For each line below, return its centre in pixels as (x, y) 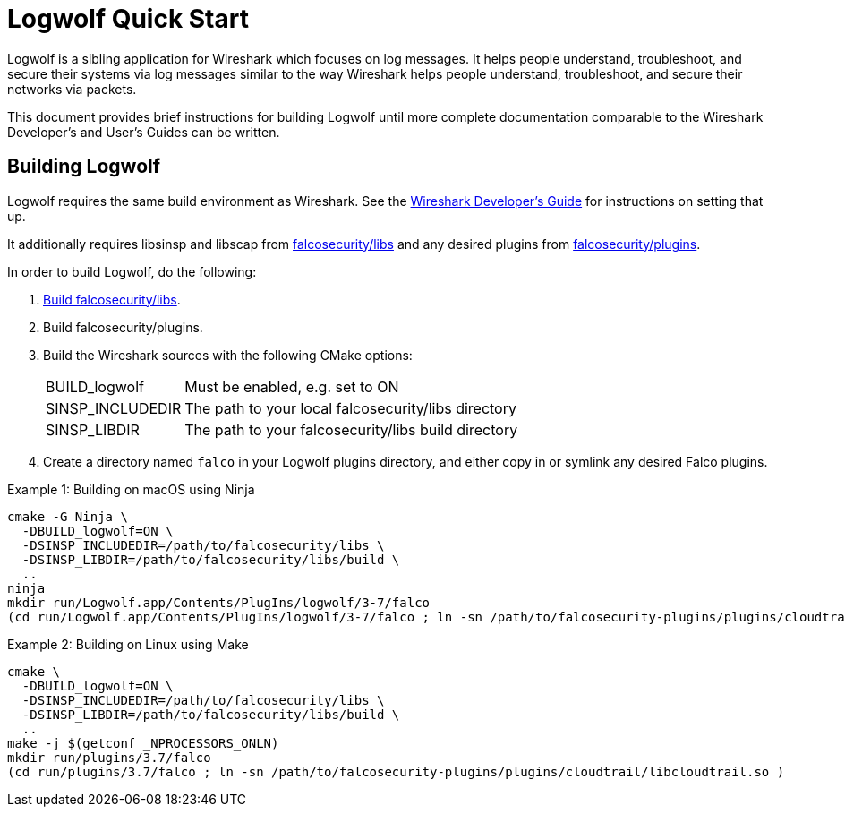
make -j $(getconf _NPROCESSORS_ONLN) (143, 743)
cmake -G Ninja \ (68, 516)
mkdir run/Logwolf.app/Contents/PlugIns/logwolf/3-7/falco (219, 602)
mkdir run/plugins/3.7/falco (109, 757)
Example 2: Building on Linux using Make (128, 644)
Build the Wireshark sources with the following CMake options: (228, 355)
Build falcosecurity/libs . (112, 299)
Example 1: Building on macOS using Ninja (131, 489)
